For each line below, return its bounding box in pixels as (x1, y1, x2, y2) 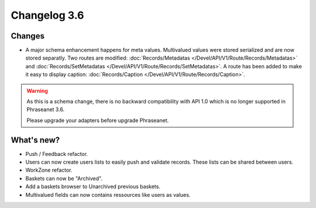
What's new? (11, 135, 60, 145)
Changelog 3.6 (11, 9, 84, 22)
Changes (11, 31, 45, 41)
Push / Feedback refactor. (25, 150, 88, 157)
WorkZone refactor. (25, 167, 73, 174)
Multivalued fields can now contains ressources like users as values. (25, 191, 191, 198)
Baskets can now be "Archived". (25, 175, 102, 182)
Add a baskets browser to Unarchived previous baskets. (25, 183, 161, 190)
